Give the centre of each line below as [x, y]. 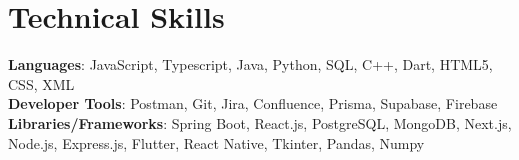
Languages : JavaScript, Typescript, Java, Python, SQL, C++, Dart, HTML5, [250, 64]
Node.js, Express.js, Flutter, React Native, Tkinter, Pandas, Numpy [216, 142]
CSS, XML [41, 83]
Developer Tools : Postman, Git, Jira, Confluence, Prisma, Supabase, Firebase [253, 103]
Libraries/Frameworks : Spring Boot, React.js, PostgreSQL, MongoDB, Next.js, [260, 122]
